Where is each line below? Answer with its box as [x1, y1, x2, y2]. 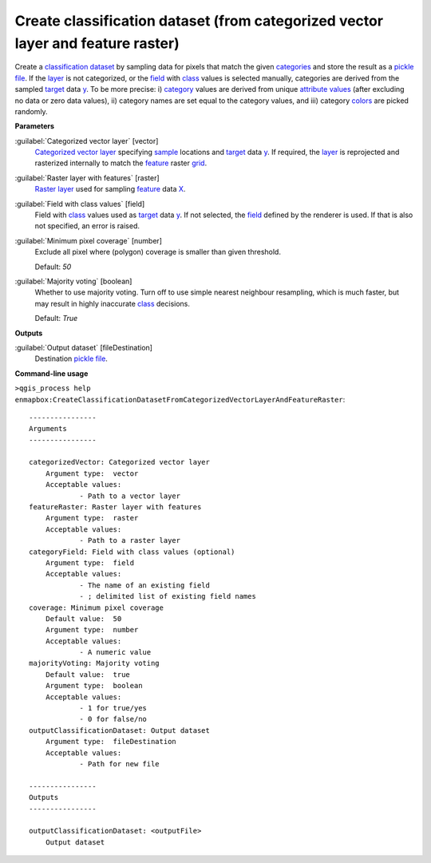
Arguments [29, 424, 67, 433]
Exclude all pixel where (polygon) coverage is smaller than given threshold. [34, 247, 281, 257]
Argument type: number [45, 625, 139, 635]
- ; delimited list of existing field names [79, 592, 257, 601]
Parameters [14, 121, 55, 131]
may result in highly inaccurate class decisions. [34, 299, 191, 308]
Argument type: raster [45, 513, 139, 523]
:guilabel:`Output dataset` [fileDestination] [14, 342, 153, 352]
